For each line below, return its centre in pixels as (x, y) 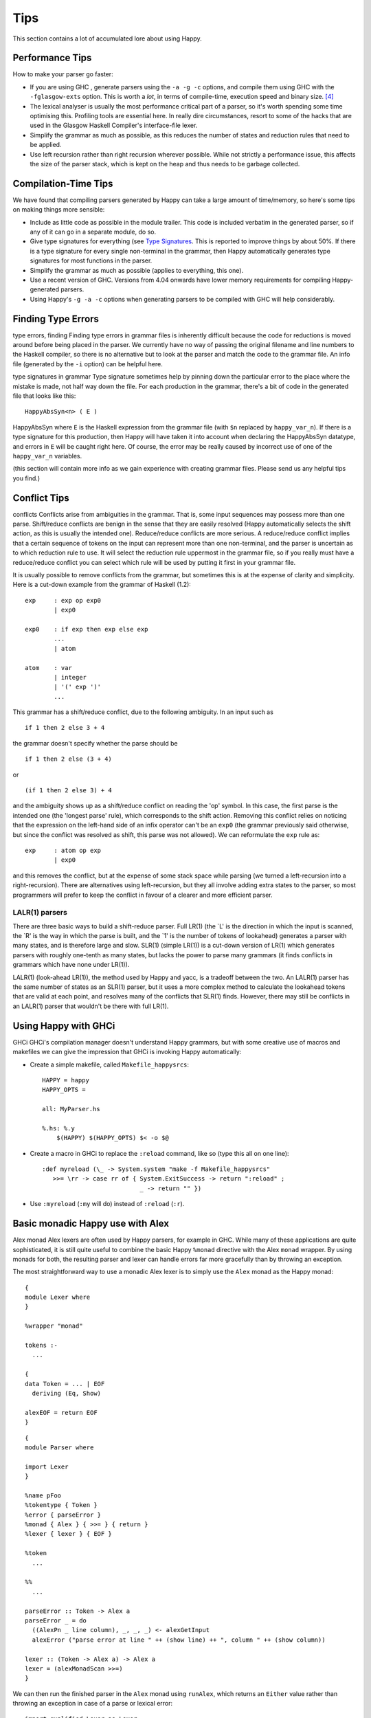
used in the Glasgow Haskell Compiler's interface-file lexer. (114, 125)
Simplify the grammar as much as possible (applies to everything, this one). (137, 270)
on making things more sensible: (59, 210)
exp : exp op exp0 (63, 600)
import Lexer (47, 1466)
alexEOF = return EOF (61, 1413)
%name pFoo (43, 1495)
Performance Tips (52, 58)
